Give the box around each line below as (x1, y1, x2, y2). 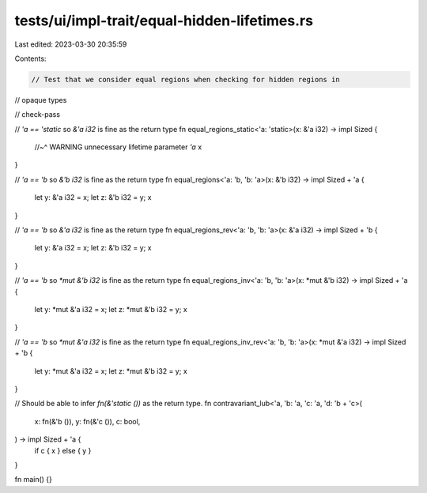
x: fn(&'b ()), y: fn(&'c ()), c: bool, (34, 416, 141, 426)
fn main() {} (14, 475, 53, 484)
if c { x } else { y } (34, 446, 92, 455)
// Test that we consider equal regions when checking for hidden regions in (31, 75, 340, 84)
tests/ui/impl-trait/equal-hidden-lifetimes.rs (14, 12, 314, 29)
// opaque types (14, 95, 67, 104)
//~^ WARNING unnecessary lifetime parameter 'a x (34, 142, 202, 152)
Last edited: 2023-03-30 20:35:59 (14, 40, 127, 49)
